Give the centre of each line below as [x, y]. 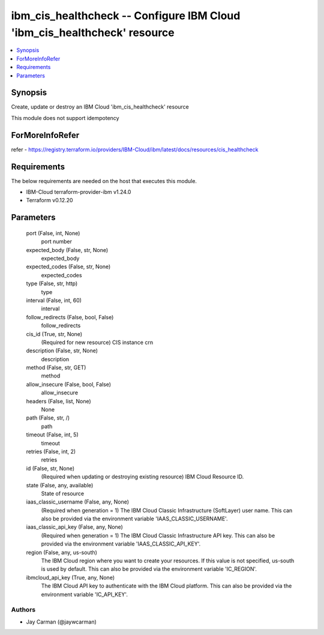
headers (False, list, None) [58, 401]
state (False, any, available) [60, 485]
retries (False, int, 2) [51, 451]
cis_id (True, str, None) [54, 334]
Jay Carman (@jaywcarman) [61, 622]
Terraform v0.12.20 [49, 200]
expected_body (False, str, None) [67, 250]
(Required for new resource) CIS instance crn [97, 342]
